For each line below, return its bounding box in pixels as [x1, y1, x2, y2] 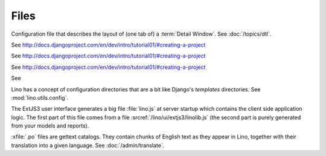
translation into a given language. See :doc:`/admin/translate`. [11, 141, 165, 149]
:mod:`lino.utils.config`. [11, 94, 69, 101]
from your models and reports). [11, 122, 89, 129]
